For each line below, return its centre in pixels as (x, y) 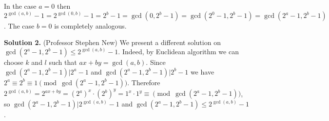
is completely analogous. (90, 26)
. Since (156, 62)
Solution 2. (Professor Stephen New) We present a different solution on (112, 42)
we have (202, 71)
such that (63, 62)
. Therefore (144, 82)
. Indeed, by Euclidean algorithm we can (178, 52)
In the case (20, 6)
